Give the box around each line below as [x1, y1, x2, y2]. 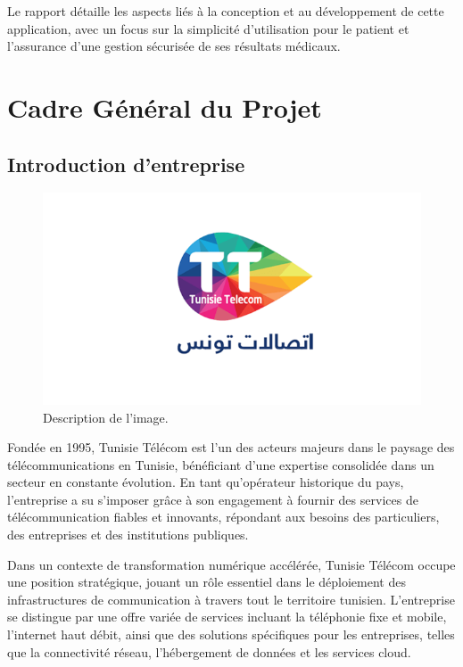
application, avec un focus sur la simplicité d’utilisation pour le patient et [7, 19, 409, 37]
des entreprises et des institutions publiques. [7, 525, 249, 544]
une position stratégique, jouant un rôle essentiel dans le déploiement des [7, 572, 406, 591]
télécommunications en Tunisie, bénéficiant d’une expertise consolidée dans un [7, 455, 434, 473]
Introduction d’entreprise [7, 150, 245, 177]
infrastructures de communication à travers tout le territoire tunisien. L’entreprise [7, 589, 455, 608]
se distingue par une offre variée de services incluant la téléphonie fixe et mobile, [7, 607, 447, 626]
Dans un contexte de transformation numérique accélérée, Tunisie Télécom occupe [7, 555, 456, 573]
